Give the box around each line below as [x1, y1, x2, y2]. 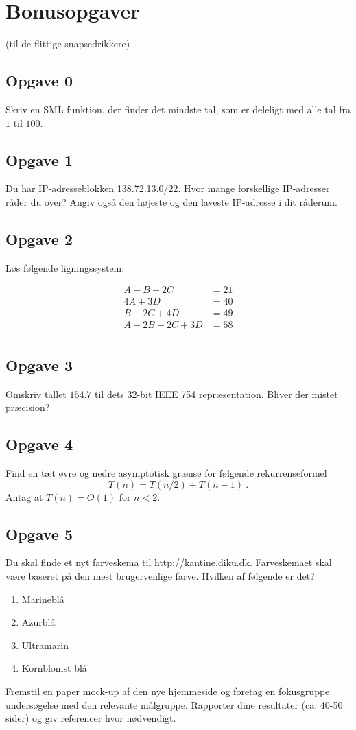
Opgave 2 [5, 228, 73, 249]
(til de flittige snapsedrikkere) [5, 36, 130, 51]
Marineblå [21, 591, 64, 606]
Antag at [5, 489, 43, 504]
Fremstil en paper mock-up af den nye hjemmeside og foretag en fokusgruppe [5, 684, 330, 698]
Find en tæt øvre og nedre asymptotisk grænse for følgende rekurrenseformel [5, 466, 327, 480]
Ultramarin [21, 637, 69, 652]
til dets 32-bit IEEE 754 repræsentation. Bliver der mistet [95, 386, 338, 401]
